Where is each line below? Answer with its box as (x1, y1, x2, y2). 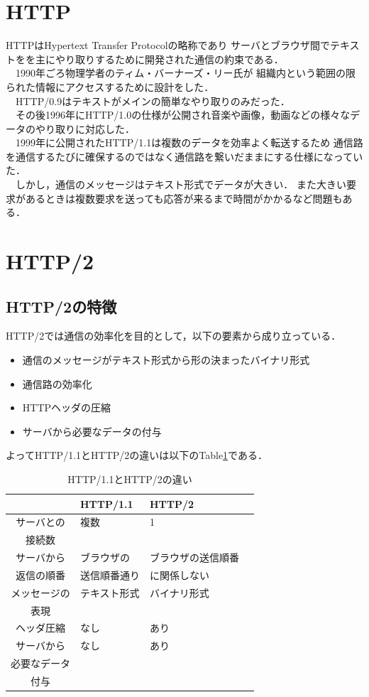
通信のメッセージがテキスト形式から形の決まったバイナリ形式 (22, 352, 310, 367)
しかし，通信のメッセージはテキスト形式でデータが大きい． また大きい (15, 177, 346, 192)
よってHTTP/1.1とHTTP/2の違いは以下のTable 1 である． (6, 448, 268, 463)
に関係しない (150, 567, 209, 582)
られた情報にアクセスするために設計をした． (6, 79, 214, 94)
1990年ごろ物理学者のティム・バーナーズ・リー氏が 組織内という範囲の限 (15, 65, 356, 80)
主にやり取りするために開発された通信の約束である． (35, 51, 284, 66)
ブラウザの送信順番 (150, 550, 239, 565)
